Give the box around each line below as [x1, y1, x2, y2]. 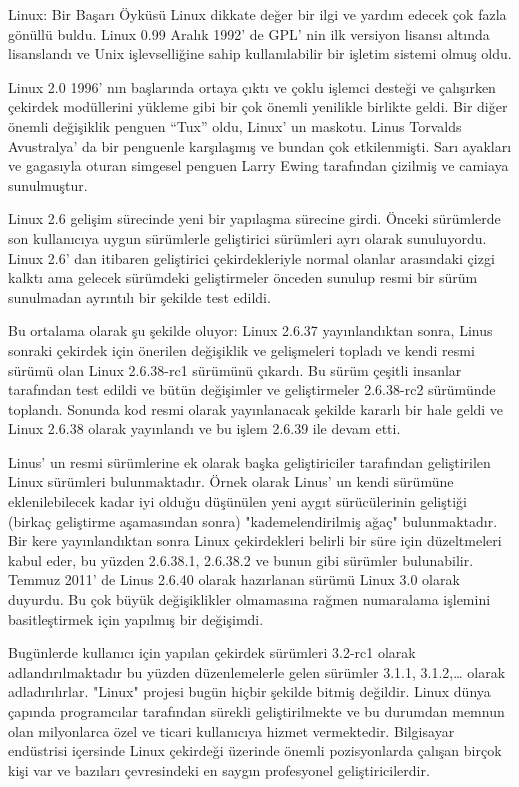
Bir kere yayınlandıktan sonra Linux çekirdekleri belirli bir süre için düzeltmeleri [8, 530, 502, 551]
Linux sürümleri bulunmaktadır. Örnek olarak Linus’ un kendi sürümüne [8, 471, 454, 492]
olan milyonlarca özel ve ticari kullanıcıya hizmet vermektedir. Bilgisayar [8, 720, 455, 741]
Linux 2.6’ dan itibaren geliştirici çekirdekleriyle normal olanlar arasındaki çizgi [8, 247, 495, 268]
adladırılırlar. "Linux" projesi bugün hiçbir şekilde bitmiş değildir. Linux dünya [8, 681, 491, 702]
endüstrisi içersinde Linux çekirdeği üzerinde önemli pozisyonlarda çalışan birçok [8, 740, 502, 761]
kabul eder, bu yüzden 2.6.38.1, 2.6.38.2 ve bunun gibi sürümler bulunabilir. [8, 549, 474, 570]
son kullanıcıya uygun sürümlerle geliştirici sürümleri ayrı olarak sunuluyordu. [8, 227, 487, 248]
